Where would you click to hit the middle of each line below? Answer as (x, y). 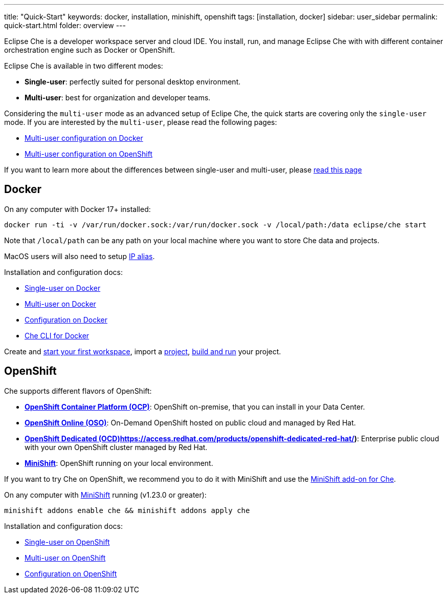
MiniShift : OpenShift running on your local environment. (119, 463)
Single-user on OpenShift (67, 542)
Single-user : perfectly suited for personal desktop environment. (133, 82)
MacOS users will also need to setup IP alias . (80, 256)
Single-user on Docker (63, 288)
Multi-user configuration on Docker (84, 138)
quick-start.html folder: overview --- (65, 25)
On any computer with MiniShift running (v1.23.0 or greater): (105, 495)
